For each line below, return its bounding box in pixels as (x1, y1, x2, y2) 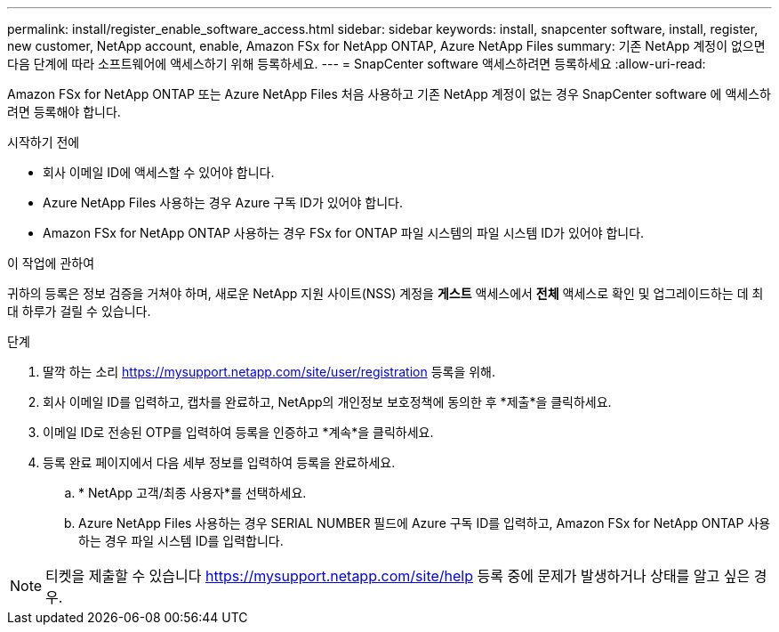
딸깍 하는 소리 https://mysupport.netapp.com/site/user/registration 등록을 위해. (43, 364, 496, 379)
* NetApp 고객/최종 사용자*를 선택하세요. (78, 485, 307, 500)
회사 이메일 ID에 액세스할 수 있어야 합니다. (43, 165, 275, 180)
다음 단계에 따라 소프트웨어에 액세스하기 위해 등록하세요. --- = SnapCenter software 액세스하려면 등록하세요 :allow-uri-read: (7, 56, 706, 71)
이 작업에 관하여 (7, 255, 95, 271)
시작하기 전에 (7, 134, 80, 150)
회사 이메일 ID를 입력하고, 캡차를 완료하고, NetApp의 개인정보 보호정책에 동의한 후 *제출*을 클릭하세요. (43, 394, 612, 409)
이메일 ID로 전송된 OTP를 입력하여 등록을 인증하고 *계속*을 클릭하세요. (43, 425, 434, 440)
